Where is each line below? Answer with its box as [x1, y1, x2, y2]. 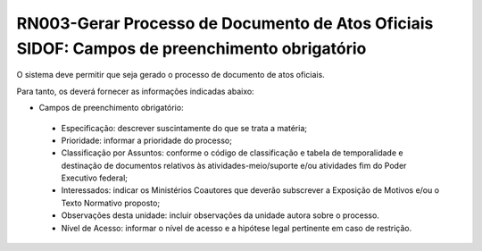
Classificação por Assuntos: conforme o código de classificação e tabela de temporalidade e [61, 147, 403, 158]
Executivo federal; [61, 172, 129, 183]
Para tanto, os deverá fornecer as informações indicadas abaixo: [16, 86, 254, 96]
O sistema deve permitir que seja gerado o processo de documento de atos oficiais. [16, 70, 325, 80]
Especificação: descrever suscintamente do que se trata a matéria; [61, 122, 308, 133]
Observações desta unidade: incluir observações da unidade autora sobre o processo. [61, 210, 379, 221]
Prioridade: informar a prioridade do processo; [61, 135, 232, 146]
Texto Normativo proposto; [61, 197, 161, 208]
